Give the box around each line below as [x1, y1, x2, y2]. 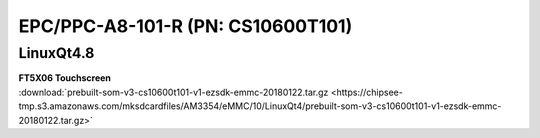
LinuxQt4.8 [18, 44, 95, 62]
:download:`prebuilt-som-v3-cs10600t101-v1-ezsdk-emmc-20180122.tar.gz [18, 86, 329, 98]
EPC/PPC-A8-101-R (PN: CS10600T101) [18, 15, 353, 37]
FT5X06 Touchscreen [18, 72, 112, 84]
